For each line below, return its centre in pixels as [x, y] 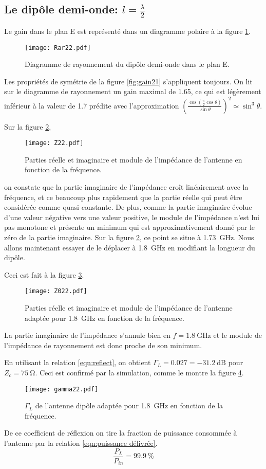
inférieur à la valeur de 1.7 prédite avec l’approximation [92, 105]
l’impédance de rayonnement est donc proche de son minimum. [103, 345]
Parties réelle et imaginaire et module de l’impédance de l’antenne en [134, 159]
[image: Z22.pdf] [54, 143]
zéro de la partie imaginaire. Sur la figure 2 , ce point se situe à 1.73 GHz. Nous [129, 237]
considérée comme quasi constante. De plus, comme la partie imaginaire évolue [128, 207]
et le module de [237, 335]
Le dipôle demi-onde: [61, 9]
